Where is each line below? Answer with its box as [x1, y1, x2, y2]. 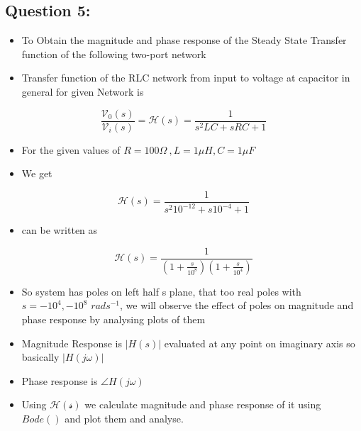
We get [21, 166, 52, 181]
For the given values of [21, 142, 121, 157]
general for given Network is [21, 84, 144, 99]
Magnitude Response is [21, 335, 123, 350]
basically [21, 349, 60, 364]
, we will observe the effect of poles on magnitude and [120, 298, 354, 313]
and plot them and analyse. [65, 410, 184, 425]
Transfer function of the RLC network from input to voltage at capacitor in [21, 70, 350, 85]
